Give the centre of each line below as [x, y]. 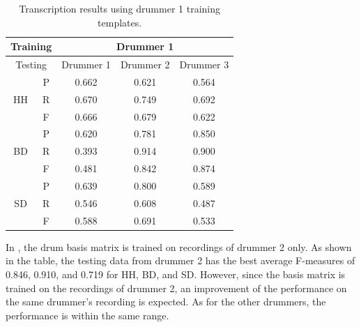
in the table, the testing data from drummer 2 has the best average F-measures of [180, 260]
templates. [120, 22]
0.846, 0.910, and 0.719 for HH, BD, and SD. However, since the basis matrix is [176, 274]
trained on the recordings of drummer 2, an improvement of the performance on [176, 288]
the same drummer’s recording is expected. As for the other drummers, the [166, 302]
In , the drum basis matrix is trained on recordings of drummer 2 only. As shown [179, 246]
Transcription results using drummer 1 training [120, 8]
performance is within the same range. [87, 315]
